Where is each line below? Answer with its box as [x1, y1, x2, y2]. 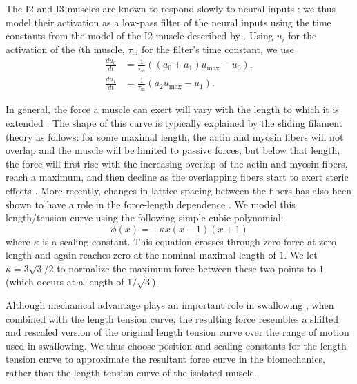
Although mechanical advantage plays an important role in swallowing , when [6, 298, 334, 312]
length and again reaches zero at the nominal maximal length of [6, 247, 276, 262]
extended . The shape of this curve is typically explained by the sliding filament [6, 115, 343, 130]
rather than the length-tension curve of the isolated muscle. [6, 365, 257, 380]
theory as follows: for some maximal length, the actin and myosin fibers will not [6, 129, 344, 143]
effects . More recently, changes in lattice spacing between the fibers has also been [6, 183, 352, 197]
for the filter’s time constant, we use [141, 41, 294, 56]
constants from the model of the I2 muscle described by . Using [6, 28, 273, 43]
